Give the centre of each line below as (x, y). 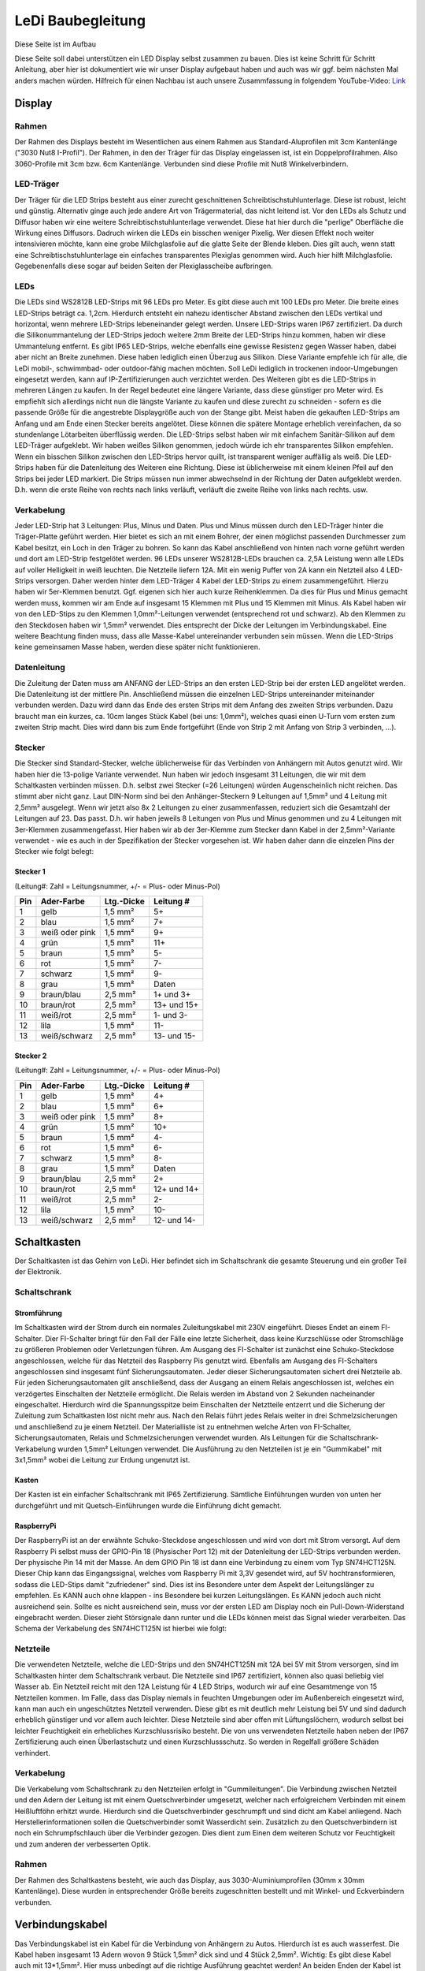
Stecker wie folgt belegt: (54, 851)
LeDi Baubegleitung (80, 20)
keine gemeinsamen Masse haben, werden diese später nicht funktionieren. (137, 647)
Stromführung (38, 1313)
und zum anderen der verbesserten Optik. (83, 1844)
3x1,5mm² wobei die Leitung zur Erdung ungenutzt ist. (102, 1460)
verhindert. (33, 1753)
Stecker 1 (30, 872)
